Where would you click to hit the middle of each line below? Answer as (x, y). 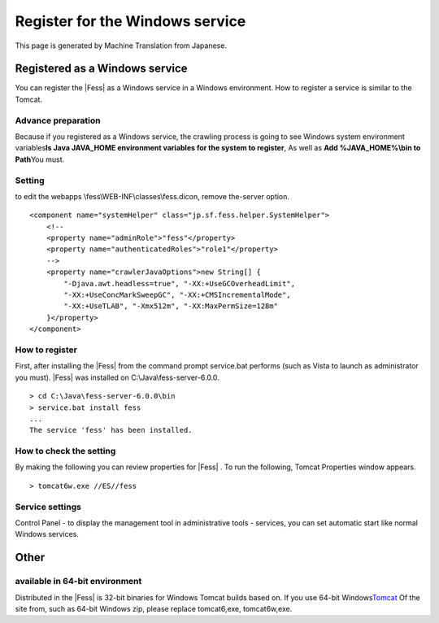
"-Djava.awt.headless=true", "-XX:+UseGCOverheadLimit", (180, 283)
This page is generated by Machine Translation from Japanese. (121, 46)
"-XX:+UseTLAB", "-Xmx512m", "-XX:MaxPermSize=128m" (171, 306)
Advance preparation (58, 120)
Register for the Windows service (130, 21)
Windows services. (47, 534)
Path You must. (40, 159)
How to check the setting (65, 451)
